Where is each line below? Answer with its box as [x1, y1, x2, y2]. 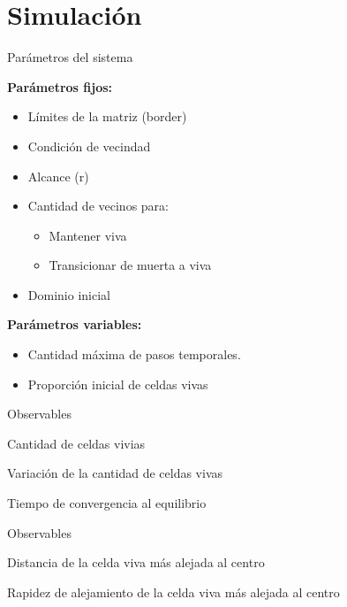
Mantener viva [49, 226, 127, 244]
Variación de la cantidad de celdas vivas [7, 464, 223, 482]
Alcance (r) [27, 166, 89, 185]
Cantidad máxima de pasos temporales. [27, 345, 241, 364]
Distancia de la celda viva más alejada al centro [7, 553, 265, 572]
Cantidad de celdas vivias [7, 434, 146, 452]
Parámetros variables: [7, 315, 142, 334]
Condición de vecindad [27, 136, 151, 155]
